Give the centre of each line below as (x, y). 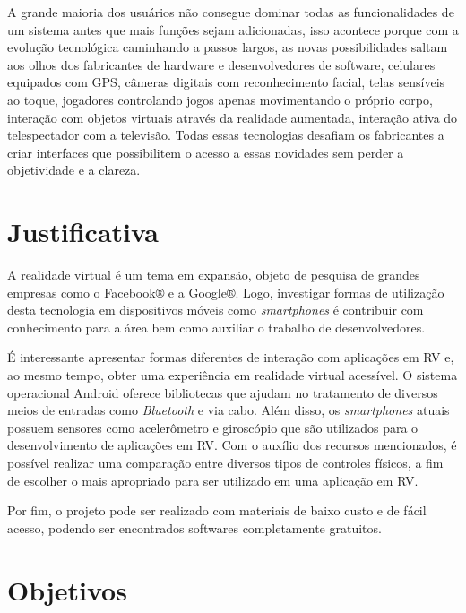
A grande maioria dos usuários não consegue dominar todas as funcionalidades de (231, 12)
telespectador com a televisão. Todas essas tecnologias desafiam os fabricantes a (226, 135)
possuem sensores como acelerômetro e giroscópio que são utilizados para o (213, 427)
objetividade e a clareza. (74, 170)
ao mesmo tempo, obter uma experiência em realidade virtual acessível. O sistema (233, 375)
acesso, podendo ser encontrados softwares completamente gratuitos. (194, 527)
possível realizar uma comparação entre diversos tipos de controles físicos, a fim (225, 462)
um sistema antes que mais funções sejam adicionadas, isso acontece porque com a (233, 29)
